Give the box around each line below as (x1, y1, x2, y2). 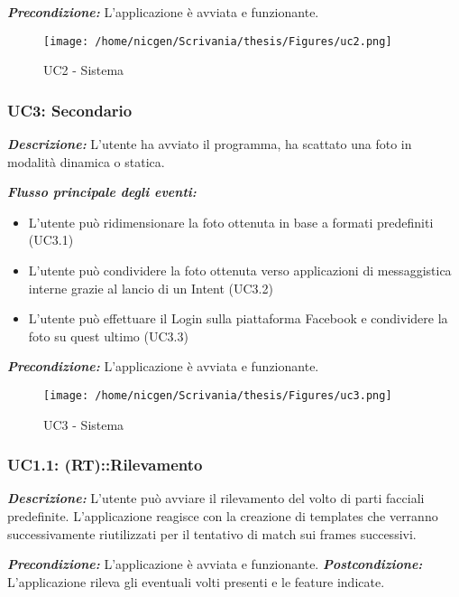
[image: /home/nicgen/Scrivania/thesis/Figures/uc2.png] (43, 34, 392, 48)
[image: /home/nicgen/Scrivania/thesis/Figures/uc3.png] (43, 389, 392, 402)
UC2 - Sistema (43, 61, 124, 79)
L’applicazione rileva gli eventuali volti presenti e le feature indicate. (7, 572, 385, 591)
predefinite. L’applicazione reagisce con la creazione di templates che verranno (7, 507, 438, 526)
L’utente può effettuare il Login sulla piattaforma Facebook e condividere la (28, 309, 448, 328)
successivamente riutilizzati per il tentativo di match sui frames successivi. (7, 524, 417, 543)
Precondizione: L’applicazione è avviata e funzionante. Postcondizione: (7, 555, 423, 574)
